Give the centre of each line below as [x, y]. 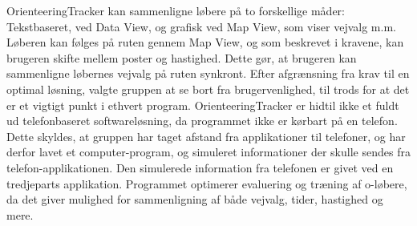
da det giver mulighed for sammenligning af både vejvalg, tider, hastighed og [195, 199]
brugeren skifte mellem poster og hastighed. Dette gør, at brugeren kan [182, 57]
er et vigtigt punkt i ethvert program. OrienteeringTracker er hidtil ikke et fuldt [203, 105]
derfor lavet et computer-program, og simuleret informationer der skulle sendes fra [208, 152]
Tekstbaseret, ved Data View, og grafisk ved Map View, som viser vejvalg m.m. [201, 26]
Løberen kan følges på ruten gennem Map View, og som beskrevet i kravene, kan [205, 42]
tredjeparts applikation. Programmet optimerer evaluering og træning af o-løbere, [207, 183]
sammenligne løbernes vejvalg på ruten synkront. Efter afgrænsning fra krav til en [208, 73]
